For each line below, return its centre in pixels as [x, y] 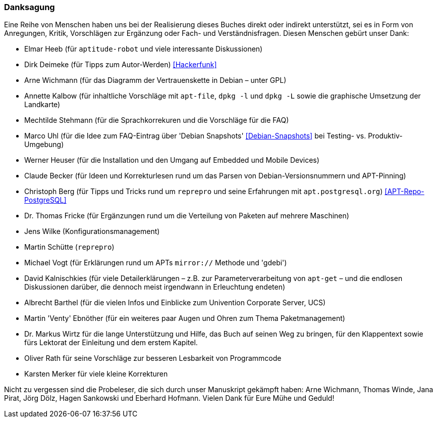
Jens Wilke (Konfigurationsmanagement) [92, 231]
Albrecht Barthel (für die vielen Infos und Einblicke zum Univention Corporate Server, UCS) [175, 303]
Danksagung [30, 7]
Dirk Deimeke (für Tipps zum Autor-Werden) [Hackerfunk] [121, 65]
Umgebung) [44, 145]
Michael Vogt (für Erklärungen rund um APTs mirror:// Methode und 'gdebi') [156, 263]
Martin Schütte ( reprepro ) [69, 247]
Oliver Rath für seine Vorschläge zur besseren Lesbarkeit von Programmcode [153, 358]
